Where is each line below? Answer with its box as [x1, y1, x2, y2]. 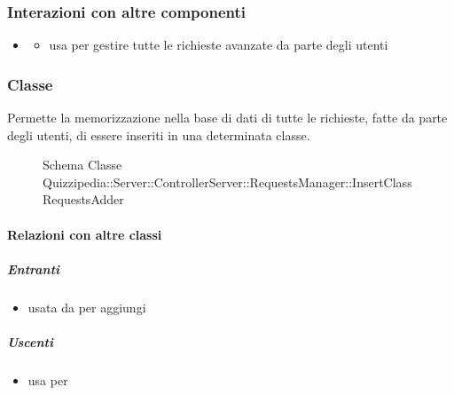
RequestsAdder [43, 190, 124, 209]
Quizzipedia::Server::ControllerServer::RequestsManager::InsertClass [43, 172, 412, 191]
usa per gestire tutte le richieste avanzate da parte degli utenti [49, 36, 388, 54]
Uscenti [7, 332, 53, 351]
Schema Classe [43, 155, 122, 174]
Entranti [7, 259, 60, 278]
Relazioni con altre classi [7, 225, 162, 243]
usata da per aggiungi [27, 297, 146, 316]
